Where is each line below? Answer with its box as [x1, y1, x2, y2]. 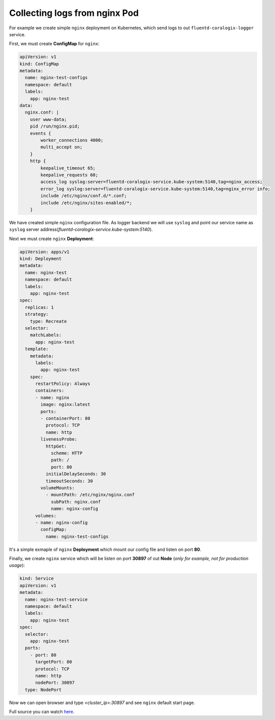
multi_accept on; [40, 144, 83, 150]
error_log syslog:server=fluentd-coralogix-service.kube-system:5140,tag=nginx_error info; [40, 186, 271, 192]
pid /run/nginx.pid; [30, 124, 80, 129]
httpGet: [45, 443, 67, 449]
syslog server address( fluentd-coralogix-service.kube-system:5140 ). [9, 226, 153, 233]
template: [25, 346, 49, 352]
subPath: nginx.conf [51, 499, 101, 505]
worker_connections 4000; [40, 137, 104, 143]
